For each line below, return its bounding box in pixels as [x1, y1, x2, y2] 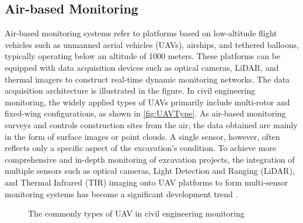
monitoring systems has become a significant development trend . [5, 187, 238, 200]
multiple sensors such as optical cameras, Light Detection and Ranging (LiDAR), [5, 164, 295, 177]
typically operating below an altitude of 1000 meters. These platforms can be [5, 50, 281, 62]
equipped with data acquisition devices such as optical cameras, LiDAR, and [5, 61, 279, 73]
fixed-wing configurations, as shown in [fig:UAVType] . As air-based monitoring [5, 107, 286, 119]
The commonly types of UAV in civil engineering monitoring [28, 207, 245, 219]
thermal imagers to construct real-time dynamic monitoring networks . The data [5, 73, 290, 85]
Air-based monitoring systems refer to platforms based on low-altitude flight [5, 27, 277, 39]
